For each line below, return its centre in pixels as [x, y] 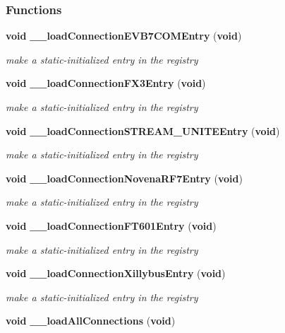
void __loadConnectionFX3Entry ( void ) [106, 83]
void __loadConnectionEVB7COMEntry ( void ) [124, 36]
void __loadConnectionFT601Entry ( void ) [111, 225]
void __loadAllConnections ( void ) [91, 321]
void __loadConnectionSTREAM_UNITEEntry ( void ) [143, 130]
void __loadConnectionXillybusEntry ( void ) [116, 273]
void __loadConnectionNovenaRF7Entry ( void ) [124, 178]
